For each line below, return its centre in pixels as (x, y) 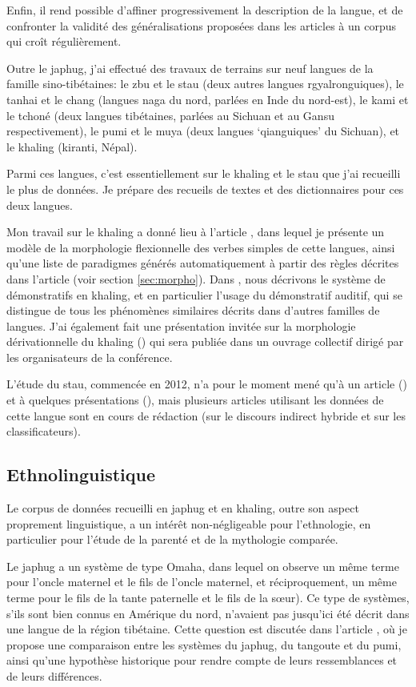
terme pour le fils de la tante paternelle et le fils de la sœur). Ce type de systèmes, (208, 598)
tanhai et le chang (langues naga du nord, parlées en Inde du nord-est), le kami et (208, 99)
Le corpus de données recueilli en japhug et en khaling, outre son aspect (183, 508)
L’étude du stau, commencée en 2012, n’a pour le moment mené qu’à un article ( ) (207, 384)
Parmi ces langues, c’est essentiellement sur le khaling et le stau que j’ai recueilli (204, 173)
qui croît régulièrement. (64, 41)
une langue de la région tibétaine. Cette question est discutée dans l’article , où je (207, 629)
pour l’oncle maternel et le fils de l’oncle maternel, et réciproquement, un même (202, 582)
